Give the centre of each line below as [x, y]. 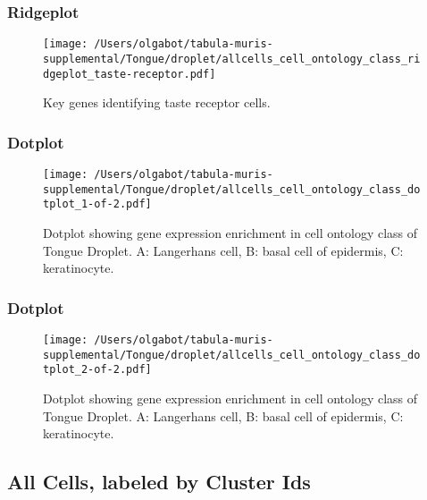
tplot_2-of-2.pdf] [97, 370]
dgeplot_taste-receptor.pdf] [130, 74]
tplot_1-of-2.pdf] [97, 204]
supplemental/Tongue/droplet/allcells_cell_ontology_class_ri [232, 59]
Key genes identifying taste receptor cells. [157, 102]
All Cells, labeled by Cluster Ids [159, 482]
